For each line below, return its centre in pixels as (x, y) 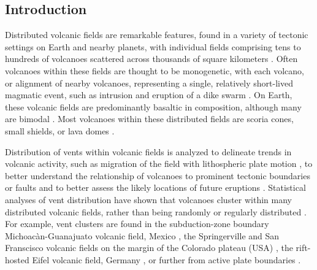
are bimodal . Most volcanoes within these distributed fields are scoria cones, (149, 119)
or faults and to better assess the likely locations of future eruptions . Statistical (155, 187)
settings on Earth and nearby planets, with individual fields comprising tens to (153, 46)
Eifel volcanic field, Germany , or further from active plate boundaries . (166, 259)
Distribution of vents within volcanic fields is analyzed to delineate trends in (148, 151)
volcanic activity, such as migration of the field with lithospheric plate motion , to (159, 164)
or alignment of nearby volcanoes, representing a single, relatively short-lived (149, 83)
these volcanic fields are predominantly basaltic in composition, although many (153, 106)
